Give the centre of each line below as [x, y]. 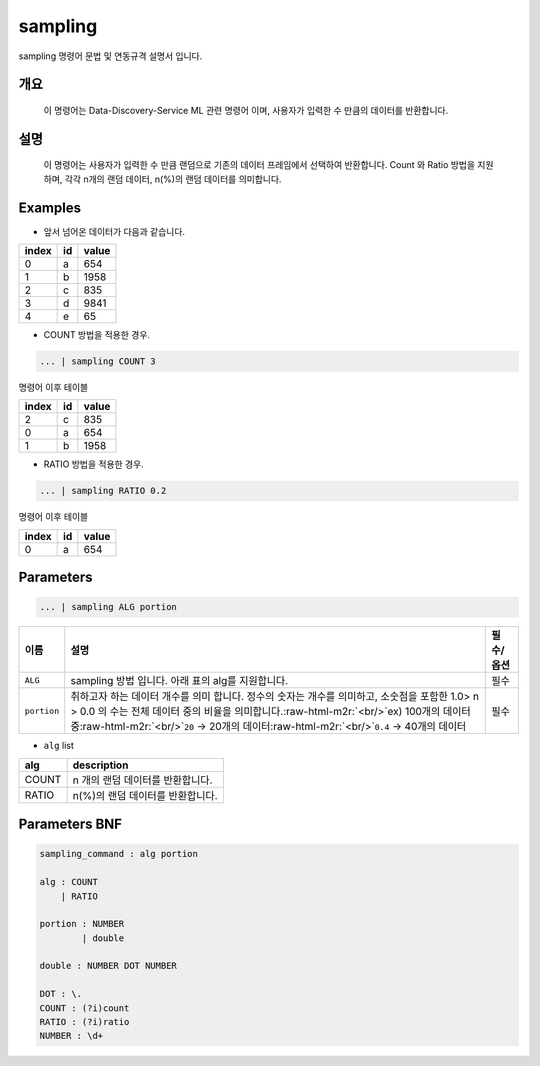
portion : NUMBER [82, 924]
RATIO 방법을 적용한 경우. [93, 464]
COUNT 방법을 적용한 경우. [96, 335]
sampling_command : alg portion [119, 854]
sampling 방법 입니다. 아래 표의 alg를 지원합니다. [179, 681]
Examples [50, 207]
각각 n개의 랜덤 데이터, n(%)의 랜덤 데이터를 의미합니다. [173, 179]
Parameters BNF [70, 824]
